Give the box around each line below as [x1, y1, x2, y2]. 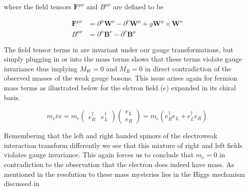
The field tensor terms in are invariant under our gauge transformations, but [4, 44, 233, 54]
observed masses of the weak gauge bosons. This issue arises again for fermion [4, 73, 237, 83]
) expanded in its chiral [166, 83, 236, 93]
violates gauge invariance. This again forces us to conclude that [4, 149, 194, 160]
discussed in [4, 178, 40, 189]
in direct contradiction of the [145, 63, 231, 73]
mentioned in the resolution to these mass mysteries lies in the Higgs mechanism [4, 169, 245, 179]
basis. [4, 92, 21, 102]
